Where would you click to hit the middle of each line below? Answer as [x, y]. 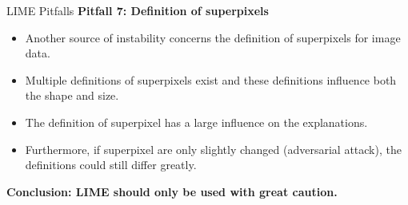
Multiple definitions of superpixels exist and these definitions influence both [211, 79]
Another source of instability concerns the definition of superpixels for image [213, 37]
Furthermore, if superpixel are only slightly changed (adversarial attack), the [213, 149]
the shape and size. [72, 95]
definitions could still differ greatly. [111, 165]
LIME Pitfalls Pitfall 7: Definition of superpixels [138, 10]
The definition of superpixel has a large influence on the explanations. [196, 122]
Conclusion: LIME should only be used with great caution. [172, 191]
